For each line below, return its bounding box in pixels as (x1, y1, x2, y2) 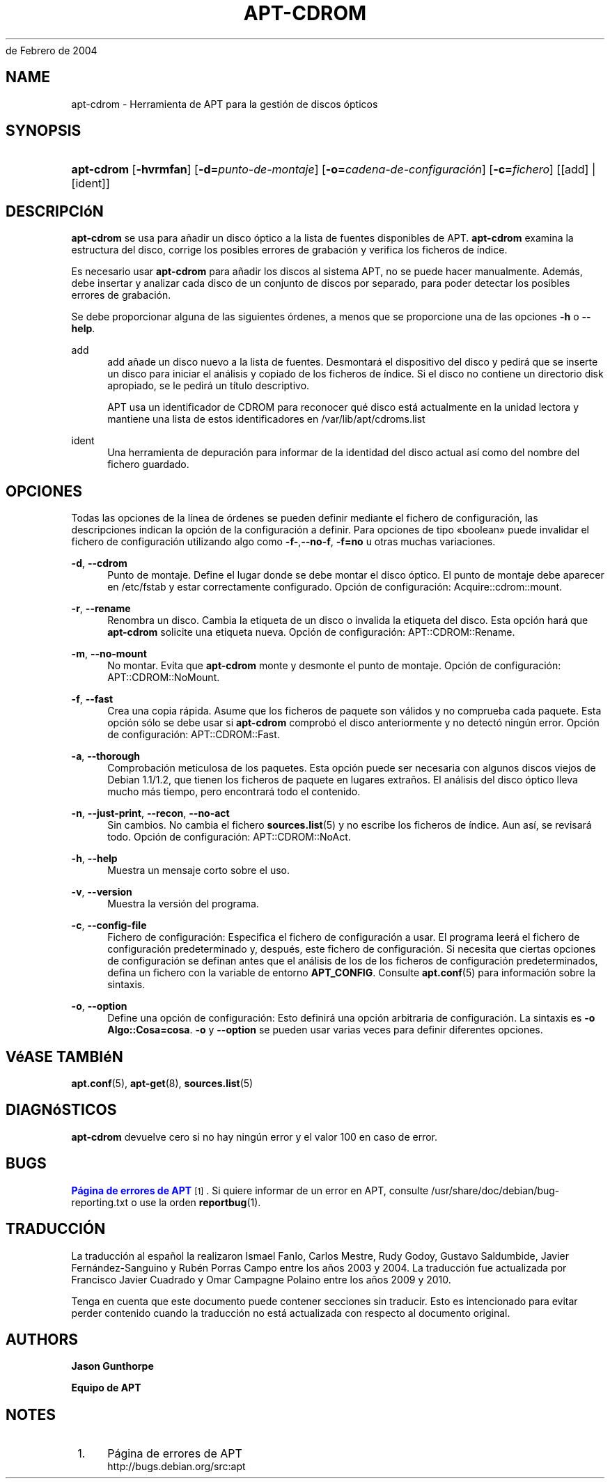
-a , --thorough (71, 750, 141, 763)
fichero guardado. (107, 458, 189, 471)
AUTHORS (6, 1330, 79, 1348)
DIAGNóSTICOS (6, 1101, 117, 1119)
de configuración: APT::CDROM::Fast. (107, 728, 280, 741)
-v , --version (71, 886, 132, 898)
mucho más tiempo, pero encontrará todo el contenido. (107, 786, 361, 798)
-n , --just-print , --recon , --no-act (71, 807, 230, 820)
